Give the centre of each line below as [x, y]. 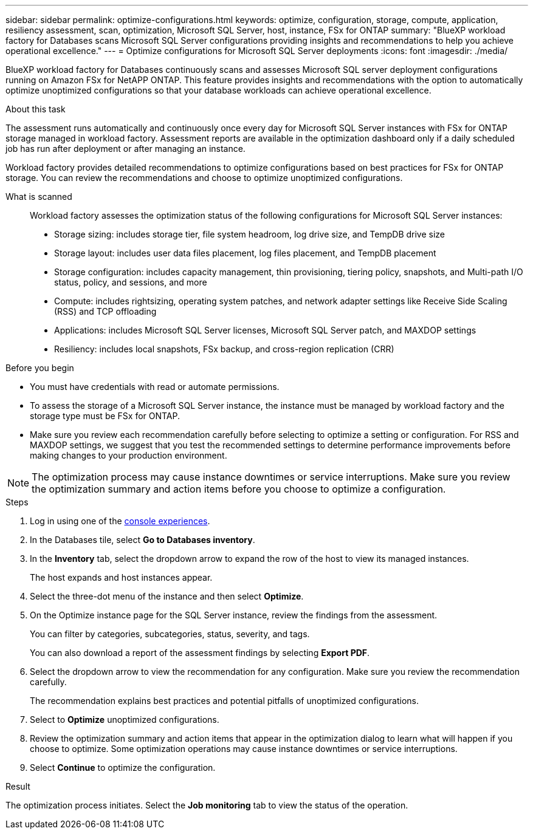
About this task [36, 109]
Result [18, 786]
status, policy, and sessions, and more [131, 282]
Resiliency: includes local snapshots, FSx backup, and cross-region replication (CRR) [224, 349]
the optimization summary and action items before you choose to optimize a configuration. [239, 489]
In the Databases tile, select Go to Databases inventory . [143, 540]
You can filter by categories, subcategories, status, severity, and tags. [170, 634]
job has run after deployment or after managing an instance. [126, 149]
